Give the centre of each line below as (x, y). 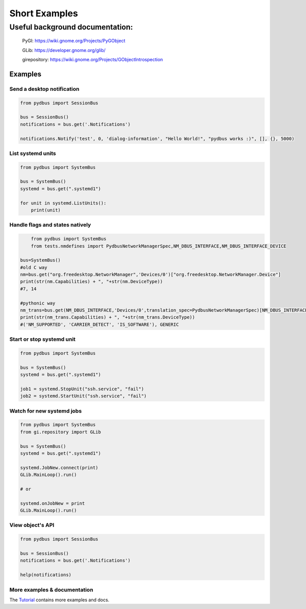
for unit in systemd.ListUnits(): (63, 203)
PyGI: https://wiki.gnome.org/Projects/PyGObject (74, 41)
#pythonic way (38, 303)
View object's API (32, 525)
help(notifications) (46, 575)
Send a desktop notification (44, 89)
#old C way (34, 267)
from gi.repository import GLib (61, 432)
